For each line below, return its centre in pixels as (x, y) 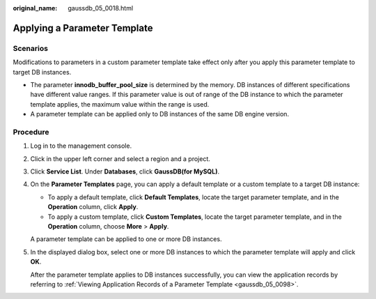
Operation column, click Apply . (93, 207)
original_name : (35, 8)
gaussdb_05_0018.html (101, 8)
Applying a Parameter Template (83, 28)
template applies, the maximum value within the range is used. (120, 104)
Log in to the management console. (81, 146)
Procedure (31, 132)
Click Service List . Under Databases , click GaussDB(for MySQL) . (125, 171)
